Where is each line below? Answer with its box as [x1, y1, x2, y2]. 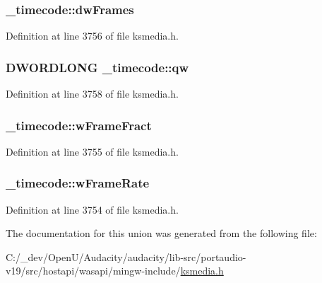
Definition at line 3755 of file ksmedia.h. [6, 144, 179, 158]
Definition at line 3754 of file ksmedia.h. [6, 202, 179, 216]
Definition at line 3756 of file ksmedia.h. [6, 28, 179, 43]
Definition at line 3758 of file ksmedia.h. [6, 86, 179, 101]
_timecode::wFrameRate [6, 174, 150, 192]
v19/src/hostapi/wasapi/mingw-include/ [6, 263, 181, 278]
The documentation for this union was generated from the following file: [6, 226, 317, 241]
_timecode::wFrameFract [6, 116, 152, 134]
